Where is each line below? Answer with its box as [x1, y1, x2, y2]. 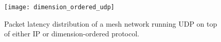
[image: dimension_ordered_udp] [4, 4, 115, 11]
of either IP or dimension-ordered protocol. [4, 28, 139, 39]
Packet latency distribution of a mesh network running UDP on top [4, 18, 217, 29]
